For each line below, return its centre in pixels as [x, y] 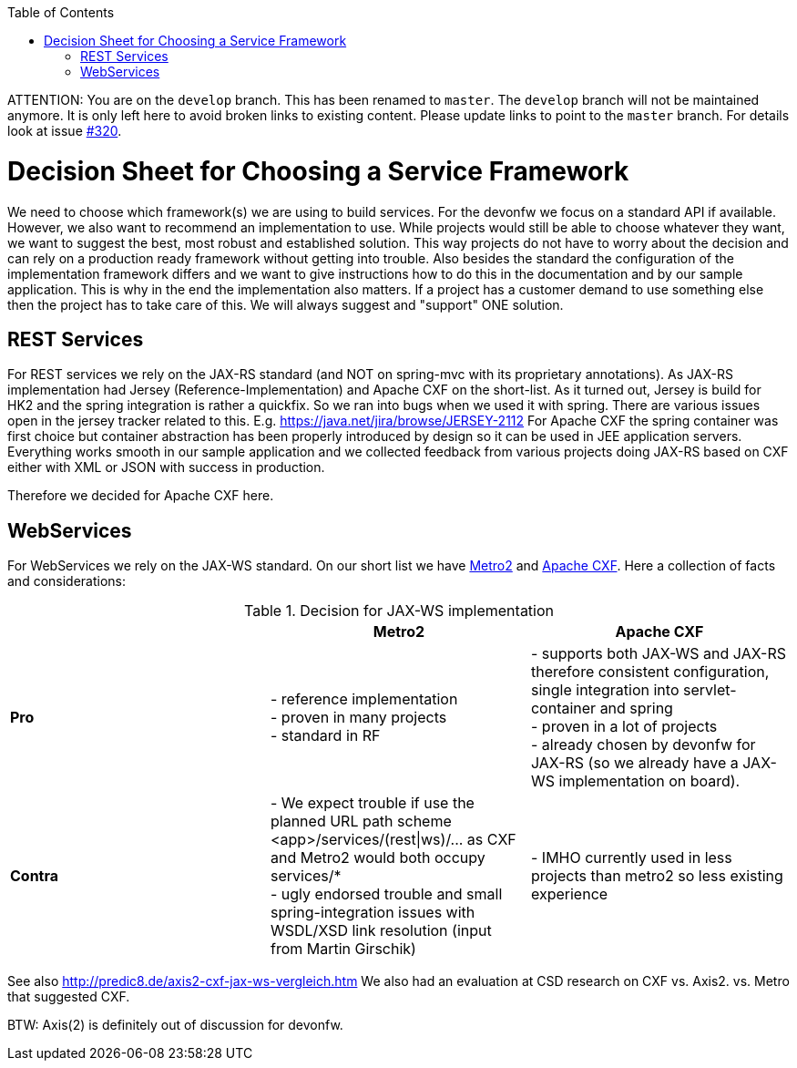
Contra [35, 876]
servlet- [710, 690]
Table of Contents [61, 12]
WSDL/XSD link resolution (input [381, 931]
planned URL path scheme [361, 822]
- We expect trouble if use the [372, 803]
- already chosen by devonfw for [643, 745]
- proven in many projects [358, 718]
